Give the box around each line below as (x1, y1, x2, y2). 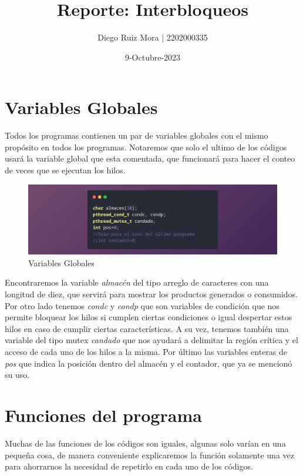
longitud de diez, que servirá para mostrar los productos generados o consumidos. (5, 288, 298, 300)
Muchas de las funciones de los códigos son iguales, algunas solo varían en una (5, 437, 286, 449)
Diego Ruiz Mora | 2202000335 (97, 31, 208, 43)
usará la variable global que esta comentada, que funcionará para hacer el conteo (5, 152, 295, 165)
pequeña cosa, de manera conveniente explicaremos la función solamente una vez (5, 448, 294, 461)
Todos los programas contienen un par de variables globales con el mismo (5, 129, 268, 142)
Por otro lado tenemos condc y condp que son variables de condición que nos (5, 299, 280, 311)
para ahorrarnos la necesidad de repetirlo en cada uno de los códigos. (5, 460, 253, 472)
